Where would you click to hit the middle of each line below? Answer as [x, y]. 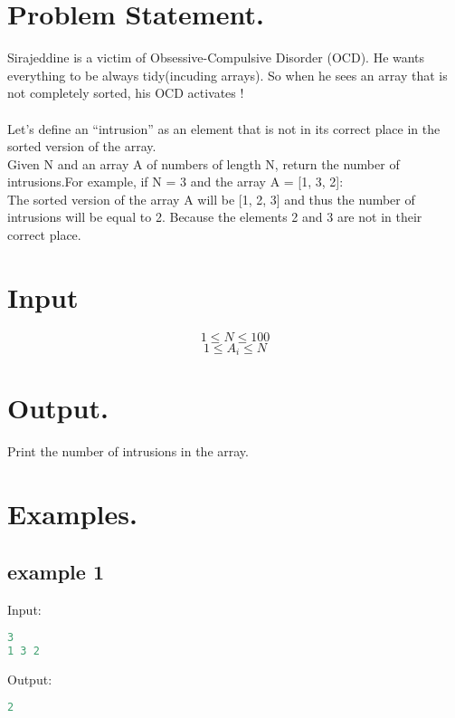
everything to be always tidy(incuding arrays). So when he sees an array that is [227, 75]
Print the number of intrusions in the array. [128, 451]
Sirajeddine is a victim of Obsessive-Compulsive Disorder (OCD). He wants [216, 57]
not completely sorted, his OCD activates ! [126, 93]
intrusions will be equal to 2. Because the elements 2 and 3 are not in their [215, 217]
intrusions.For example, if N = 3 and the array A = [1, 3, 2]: [175, 182]
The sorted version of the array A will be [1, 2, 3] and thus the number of [211, 199]
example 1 [56, 571]
